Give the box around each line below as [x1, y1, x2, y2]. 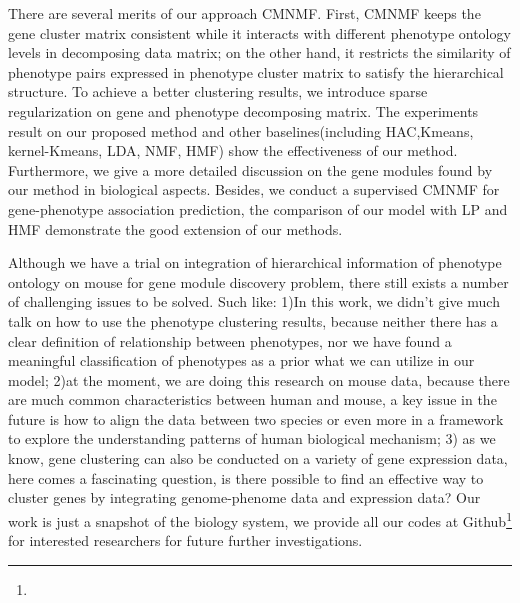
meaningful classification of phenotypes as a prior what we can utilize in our [8, 350, 475, 371]
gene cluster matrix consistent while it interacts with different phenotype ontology [8, 22, 511, 43]
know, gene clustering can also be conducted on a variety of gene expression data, [8, 448, 508, 469]
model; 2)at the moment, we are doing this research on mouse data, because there [8, 369, 510, 390]
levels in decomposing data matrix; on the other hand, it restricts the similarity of [8, 42, 511, 63]
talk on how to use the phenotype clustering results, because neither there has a [8, 310, 498, 331]
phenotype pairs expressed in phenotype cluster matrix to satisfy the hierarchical [8, 61, 504, 82]
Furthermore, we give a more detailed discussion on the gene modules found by [8, 159, 493, 180]
